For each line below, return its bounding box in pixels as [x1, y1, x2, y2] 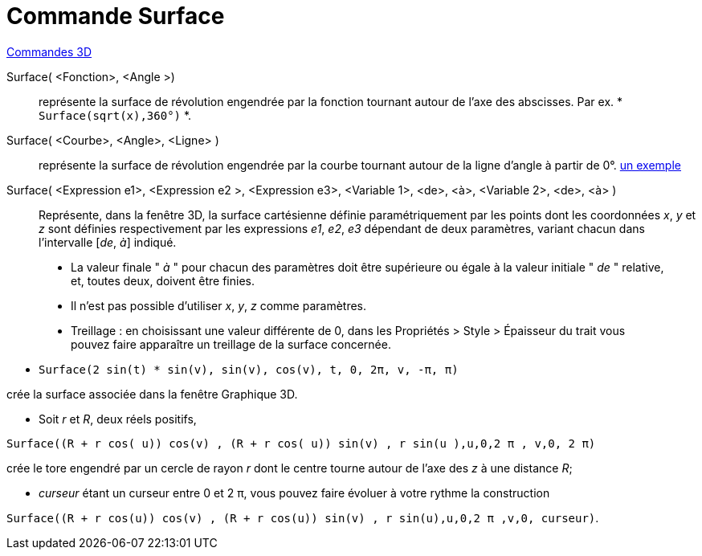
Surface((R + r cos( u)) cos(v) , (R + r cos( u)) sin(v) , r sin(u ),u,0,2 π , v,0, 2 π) [6, 436, 596, 450]
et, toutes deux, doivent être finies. [71, 273, 255, 288]
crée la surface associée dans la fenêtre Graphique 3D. [6, 386, 298, 401]
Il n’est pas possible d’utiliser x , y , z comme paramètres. [71, 298, 367, 313]
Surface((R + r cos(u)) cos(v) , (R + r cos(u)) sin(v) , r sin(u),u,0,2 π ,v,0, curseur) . [6, 510, 599, 525]
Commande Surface [6, 2, 225, 30]
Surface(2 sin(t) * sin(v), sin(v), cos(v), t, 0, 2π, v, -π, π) [39, 362, 459, 376]
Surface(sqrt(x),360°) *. [39, 108, 192, 122]
